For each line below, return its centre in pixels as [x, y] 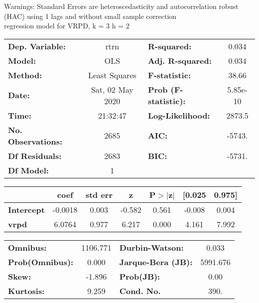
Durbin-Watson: [151, 247]
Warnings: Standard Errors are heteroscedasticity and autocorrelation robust [121, 6]
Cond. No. [140, 291]
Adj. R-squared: [180, 60]
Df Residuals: [35, 155]
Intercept [26, 209]
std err [99, 194]
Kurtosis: [26, 291]
